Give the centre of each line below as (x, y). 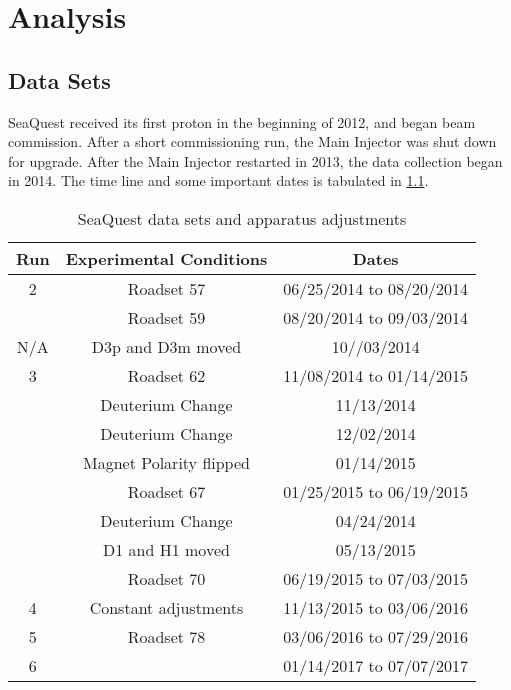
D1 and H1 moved (166, 549)
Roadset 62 (166, 375)
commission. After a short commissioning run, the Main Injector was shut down (252, 141)
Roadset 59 (166, 317)
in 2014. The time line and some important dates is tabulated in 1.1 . (218, 180)
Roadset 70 (166, 578)
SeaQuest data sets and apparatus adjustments (242, 218)
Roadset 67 (166, 491)
